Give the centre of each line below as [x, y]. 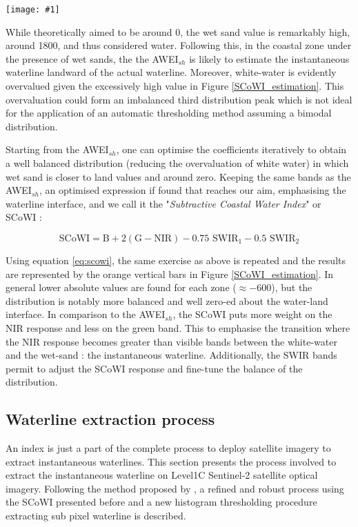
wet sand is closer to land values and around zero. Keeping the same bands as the [178, 176]
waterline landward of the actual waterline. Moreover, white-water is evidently [171, 72]
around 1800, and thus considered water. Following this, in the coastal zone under [179, 45]
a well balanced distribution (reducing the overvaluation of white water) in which [177, 163]
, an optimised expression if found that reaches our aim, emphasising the [192, 190]
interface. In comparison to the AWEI [86, 314]
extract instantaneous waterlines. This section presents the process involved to [171, 461]
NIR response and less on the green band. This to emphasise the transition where [178, 327]
